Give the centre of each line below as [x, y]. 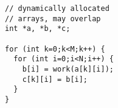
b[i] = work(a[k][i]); [68, 69]
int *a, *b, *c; [38, 29]
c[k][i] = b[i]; [55, 79]
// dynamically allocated [57, 8]
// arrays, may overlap [53, 19]
